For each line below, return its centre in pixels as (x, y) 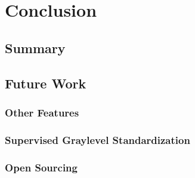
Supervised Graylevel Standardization (97, 139)
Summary (35, 47)
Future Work (46, 83)
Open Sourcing (41, 167)
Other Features (42, 112)
